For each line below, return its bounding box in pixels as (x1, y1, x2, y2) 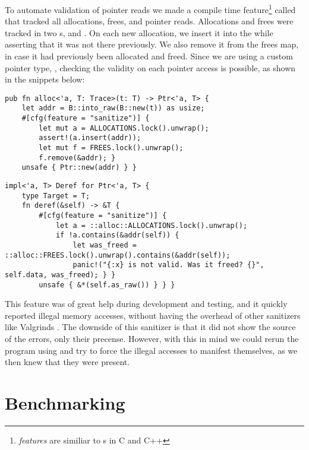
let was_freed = (72, 241, 137, 249)
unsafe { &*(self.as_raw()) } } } (39, 280, 175, 289)
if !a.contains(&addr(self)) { (55, 231, 179, 240)
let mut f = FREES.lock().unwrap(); (39, 144, 184, 153)
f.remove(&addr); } (39, 153, 116, 162)
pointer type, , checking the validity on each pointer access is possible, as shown (5, 61, 296, 74)
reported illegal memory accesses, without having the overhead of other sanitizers (5, 309, 301, 321)
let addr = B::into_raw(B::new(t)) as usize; (21, 104, 205, 113)
